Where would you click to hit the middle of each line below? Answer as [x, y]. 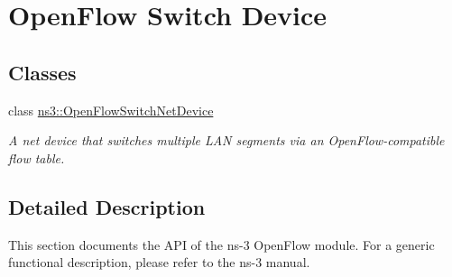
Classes [42, 72]
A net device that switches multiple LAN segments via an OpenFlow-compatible [226, 140]
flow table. [37, 157]
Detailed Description [107, 206]
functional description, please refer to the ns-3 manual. [159, 262]
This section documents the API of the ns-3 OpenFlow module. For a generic [221, 244]
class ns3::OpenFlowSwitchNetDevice [111, 110]
